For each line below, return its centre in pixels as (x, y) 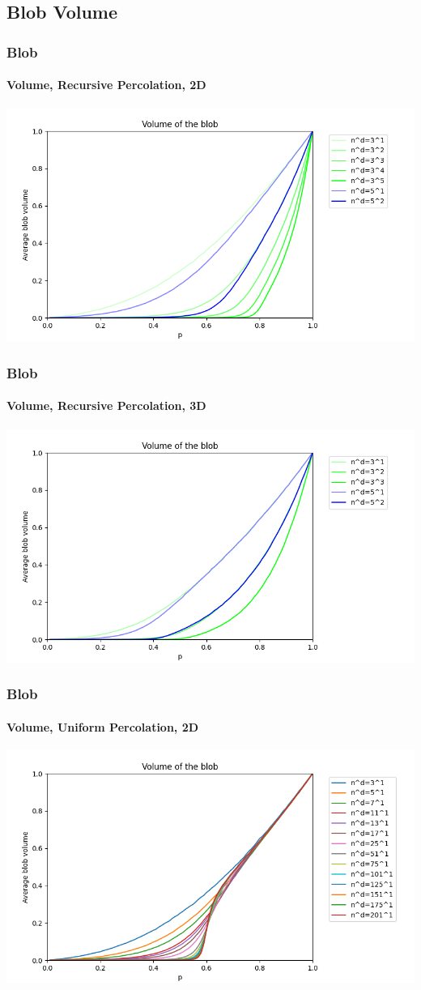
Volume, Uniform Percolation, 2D (103, 726)
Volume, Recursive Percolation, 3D (106, 405)
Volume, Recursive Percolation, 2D (106, 85)
